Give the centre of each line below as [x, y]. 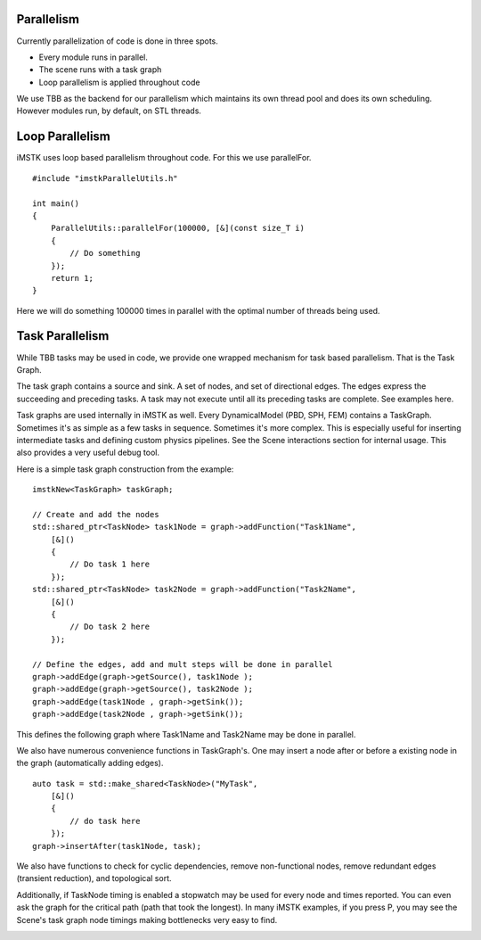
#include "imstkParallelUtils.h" [105, 178]
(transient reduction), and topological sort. [94, 878]
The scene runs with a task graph [100, 70]
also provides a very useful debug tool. [88, 453]
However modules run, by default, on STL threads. [109, 111]
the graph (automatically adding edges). [90, 763]
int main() [56, 203]
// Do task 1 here [110, 565]
